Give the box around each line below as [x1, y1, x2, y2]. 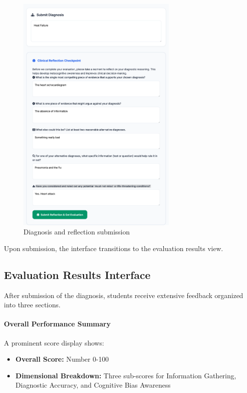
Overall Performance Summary [4, 319, 111, 329]
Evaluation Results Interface [4, 267, 151, 282]
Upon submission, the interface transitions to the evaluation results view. [4, 243, 223, 253]
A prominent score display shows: [4, 337, 104, 347]
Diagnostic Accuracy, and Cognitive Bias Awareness [15, 380, 171, 390]
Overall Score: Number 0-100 [15, 354, 109, 364]
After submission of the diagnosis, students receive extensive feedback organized [4, 290, 244, 300]
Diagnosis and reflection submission [23, 227, 130, 237]
